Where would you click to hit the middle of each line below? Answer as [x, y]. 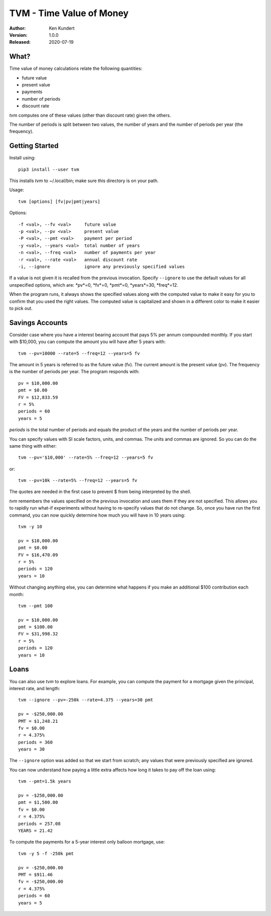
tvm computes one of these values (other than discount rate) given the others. [90, 115]
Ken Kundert [62, 28]
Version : [18, 35]
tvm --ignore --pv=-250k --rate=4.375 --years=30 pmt [86, 700]
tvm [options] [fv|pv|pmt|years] [59, 201]
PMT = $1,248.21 [38, 721]
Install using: [22, 158]
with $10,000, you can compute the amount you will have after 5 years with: [87, 342]
